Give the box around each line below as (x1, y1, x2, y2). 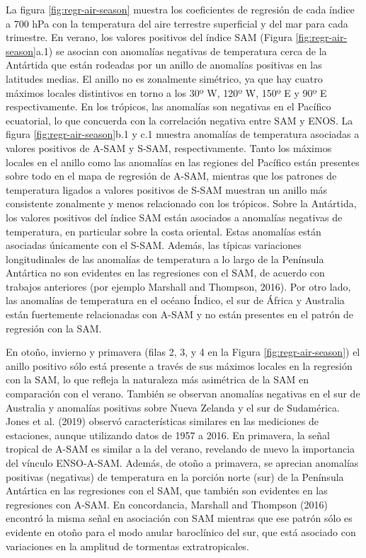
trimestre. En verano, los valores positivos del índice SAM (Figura (6, 30, 293, 45)
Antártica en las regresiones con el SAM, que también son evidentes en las (6, 483, 328, 498)
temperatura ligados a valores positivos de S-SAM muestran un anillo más (6, 182, 328, 197)
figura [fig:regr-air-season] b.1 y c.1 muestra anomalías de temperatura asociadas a (6, 127, 360, 141)
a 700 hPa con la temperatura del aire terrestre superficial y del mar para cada (6, 16, 348, 30)
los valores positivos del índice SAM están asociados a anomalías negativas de (6, 209, 343, 224)
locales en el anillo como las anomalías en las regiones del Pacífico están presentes (6, 154, 360, 169)
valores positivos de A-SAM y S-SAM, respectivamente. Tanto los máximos (6, 140, 332, 155)
